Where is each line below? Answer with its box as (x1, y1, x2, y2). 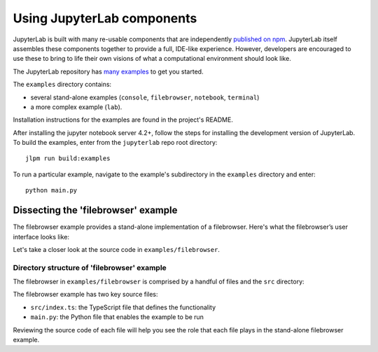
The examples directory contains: (13, 80, 112, 89)
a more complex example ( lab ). (30, 102, 122, 111)
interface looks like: (13, 232, 70, 241)
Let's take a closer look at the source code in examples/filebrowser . (13, 245, 220, 253)
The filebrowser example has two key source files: (13, 290, 158, 299)
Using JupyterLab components (13, 10, 197, 26)
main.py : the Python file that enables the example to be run (30, 313, 204, 321)
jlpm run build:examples (25, 155, 111, 162)
